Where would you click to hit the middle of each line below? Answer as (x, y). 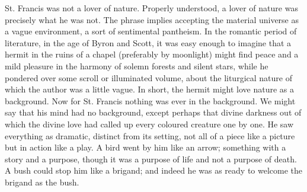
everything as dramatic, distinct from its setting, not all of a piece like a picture (150, 135)
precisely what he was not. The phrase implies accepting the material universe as (152, 19)
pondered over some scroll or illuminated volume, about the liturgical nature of (148, 77)
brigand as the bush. (42, 182)
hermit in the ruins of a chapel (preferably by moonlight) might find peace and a (152, 54)
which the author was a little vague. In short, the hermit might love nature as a (150, 89)
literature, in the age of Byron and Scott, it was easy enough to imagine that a (148, 42)
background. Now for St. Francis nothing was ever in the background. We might (150, 100)
